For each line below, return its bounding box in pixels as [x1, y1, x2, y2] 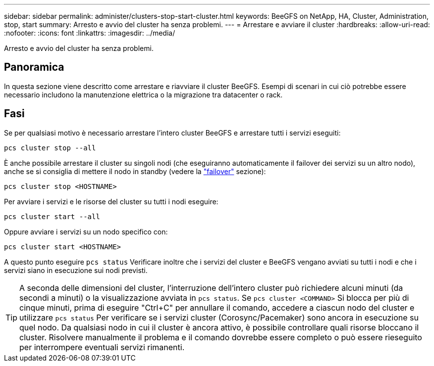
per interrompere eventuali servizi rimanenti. [19, 342, 185, 352]
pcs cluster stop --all [4, 143, 96, 152]
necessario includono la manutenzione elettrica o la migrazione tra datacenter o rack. [4, 90, 283, 99]
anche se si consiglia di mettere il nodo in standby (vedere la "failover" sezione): [4, 167, 266, 176]
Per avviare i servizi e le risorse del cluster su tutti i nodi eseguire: [4, 197, 218, 206]
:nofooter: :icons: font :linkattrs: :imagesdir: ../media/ [4, 29, 175, 37]
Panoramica [4, 61, 64, 74]
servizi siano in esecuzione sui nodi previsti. [4, 266, 148, 274]
